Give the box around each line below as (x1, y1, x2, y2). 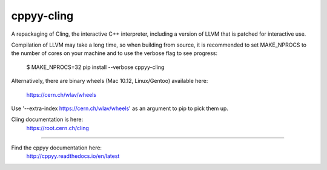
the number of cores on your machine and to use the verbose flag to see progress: (11, 50, 218, 57)
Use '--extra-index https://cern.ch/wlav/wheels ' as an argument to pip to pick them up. (11, 105, 228, 112)
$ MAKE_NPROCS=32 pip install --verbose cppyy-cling (26, 64, 165, 71)
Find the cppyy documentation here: (11, 144, 102, 151)
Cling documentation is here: (11, 116, 84, 123)
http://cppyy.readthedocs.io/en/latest (26, 152, 120, 160)
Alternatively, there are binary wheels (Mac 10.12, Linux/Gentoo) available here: (11, 77, 208, 85)
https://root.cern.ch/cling (26, 124, 89, 131)
